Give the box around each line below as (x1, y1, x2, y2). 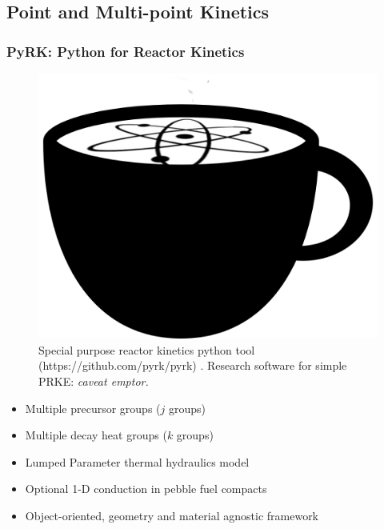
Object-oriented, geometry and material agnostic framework (25, 507, 319, 523)
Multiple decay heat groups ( (25, 427, 167, 443)
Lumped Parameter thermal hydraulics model (25, 453, 250, 470)
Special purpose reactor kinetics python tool (38, 341, 255, 358)
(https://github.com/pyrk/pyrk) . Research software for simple (38, 357, 347, 374)
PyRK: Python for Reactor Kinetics (6, 41, 245, 61)
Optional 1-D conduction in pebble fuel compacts (25, 480, 267, 497)
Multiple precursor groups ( (25, 399, 161, 416)
